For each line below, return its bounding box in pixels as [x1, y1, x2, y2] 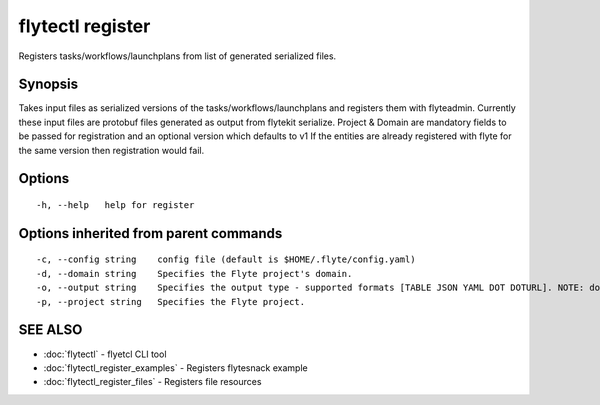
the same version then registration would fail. [18, 144, 205, 156]
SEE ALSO [18, 321, 83, 339]
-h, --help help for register [36, 200, 195, 211]
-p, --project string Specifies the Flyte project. [36, 296, 305, 307]
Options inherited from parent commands [18, 225, 283, 242]
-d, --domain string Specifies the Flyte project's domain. [36, 268, 353, 279]
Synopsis [18, 76, 79, 93]
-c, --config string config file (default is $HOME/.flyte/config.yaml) [36, 254, 416, 265]
